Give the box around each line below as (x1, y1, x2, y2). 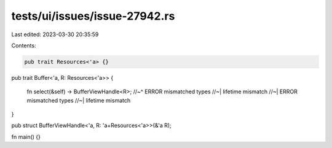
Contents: (11, 42, 36, 49)
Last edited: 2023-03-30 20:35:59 (11, 31, 99, 38)
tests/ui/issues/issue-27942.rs (11, 9, 175, 23)
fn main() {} (11, 133, 41, 141)
